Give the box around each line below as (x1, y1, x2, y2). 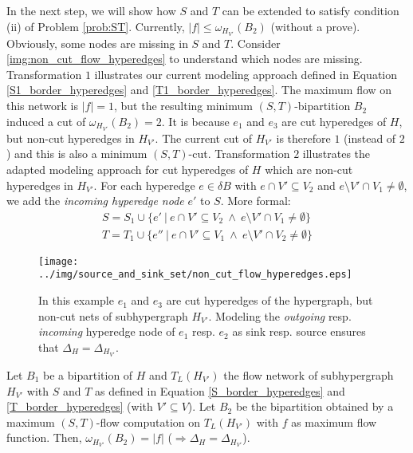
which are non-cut (265, 160, 353, 177)
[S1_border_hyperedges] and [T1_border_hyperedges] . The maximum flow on (6, 81, 392, 98)
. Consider (230, 34, 281, 51)
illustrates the (302, 145, 371, 162)
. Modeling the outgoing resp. (208, 307, 352, 324)
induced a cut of (6, 112, 86, 129)
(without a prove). (270, 18, 360, 34)
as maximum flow (291, 413, 377, 430)
